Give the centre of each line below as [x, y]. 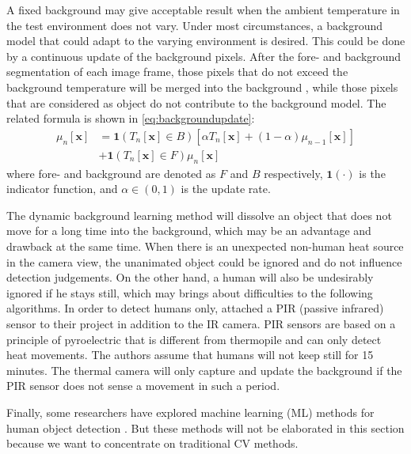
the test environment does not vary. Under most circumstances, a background [195, 25]
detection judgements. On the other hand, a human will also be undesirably [190, 277]
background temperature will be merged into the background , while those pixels [202, 87]
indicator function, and [62, 189]
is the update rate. [226, 189]
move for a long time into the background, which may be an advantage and [189, 231]
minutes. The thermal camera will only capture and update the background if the [204, 370]
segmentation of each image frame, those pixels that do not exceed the [177, 72]
